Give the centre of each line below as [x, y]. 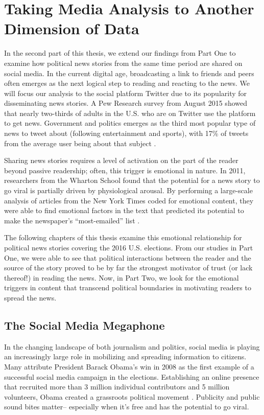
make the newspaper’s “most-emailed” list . [72, 220]
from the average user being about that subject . [80, 143]
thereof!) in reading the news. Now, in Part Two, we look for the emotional [122, 277]
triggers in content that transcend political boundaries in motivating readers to [128, 287]
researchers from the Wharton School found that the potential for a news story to [132, 180]
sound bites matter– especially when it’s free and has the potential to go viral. [127, 407]
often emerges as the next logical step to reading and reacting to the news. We [127, 83]
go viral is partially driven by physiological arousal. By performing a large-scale [128, 190]
